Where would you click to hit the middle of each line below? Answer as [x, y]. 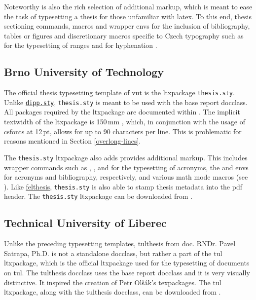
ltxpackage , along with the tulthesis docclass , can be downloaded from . [112, 292]
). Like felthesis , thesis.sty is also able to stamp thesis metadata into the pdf [123, 186]
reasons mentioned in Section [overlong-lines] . [73, 141]
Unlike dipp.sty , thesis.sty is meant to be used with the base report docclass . [126, 102]
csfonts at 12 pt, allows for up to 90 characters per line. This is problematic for [123, 131]
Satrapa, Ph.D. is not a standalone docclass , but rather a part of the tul [113, 253]
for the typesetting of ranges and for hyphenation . [81, 45]
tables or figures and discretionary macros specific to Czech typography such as [124, 35]
